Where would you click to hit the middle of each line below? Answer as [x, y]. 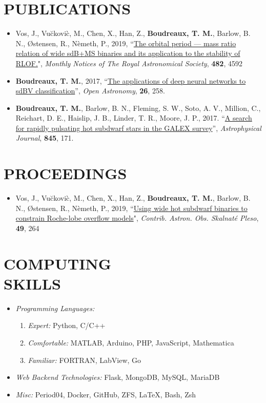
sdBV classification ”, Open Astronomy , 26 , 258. [90, 91]
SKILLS [32, 283]
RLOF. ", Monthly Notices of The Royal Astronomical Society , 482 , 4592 [129, 63]
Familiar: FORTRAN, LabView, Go [85, 360]
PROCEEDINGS [65, 173]
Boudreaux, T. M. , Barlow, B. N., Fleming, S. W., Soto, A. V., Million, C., [138, 108]
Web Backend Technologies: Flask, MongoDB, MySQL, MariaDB [118, 377]
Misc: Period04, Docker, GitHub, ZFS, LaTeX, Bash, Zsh [106, 394]
